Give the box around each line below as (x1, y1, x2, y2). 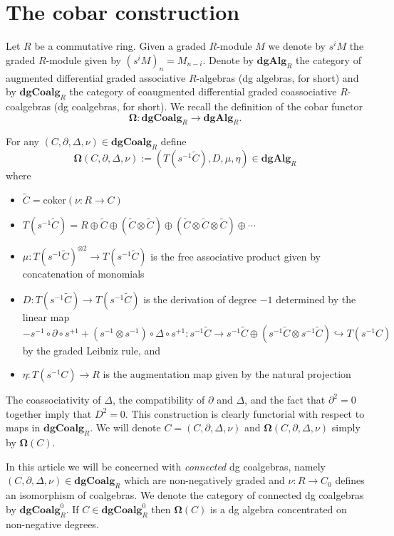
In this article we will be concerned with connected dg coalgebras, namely (6, 458, 326, 473)
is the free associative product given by (150, 248, 321, 263)
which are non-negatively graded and (124, 473, 285, 488)
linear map (22, 310, 70, 324)
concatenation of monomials (22, 266, 145, 281)
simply (331, 420, 361, 435)
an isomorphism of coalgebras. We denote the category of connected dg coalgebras (6, 488, 364, 503)
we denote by (268, 38, 326, 53)
